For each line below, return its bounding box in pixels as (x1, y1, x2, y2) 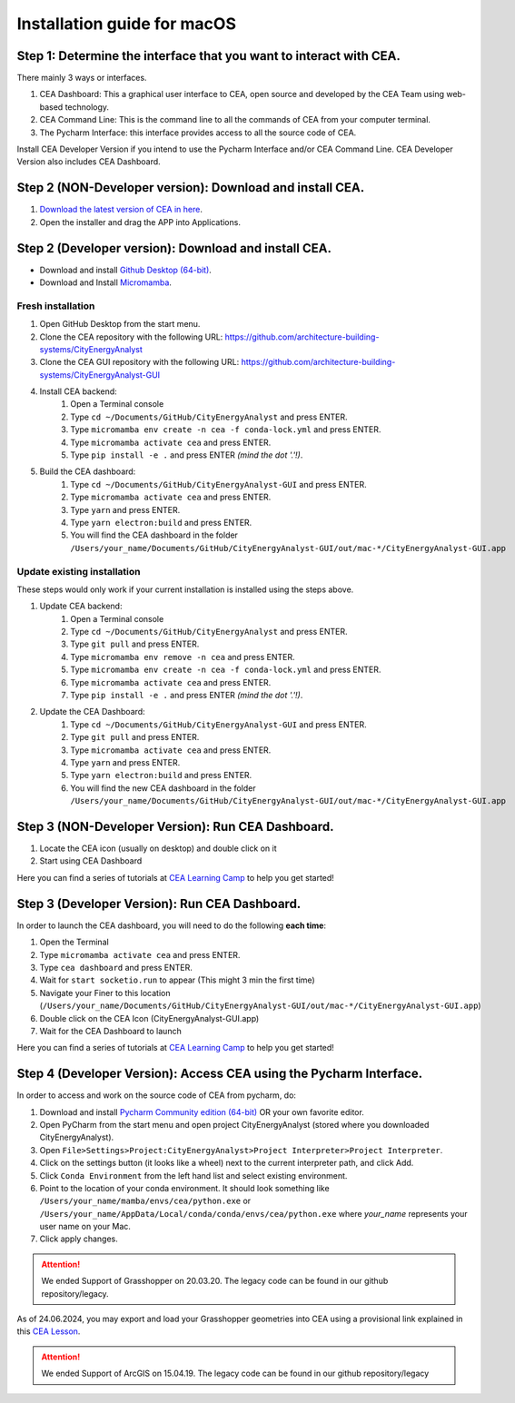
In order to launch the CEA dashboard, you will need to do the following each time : (16, 920, 327, 931)
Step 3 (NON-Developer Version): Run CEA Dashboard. (16, 818, 334, 835)
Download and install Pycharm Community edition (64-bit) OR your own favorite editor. (39, 1106, 365, 1117)
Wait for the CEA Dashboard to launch (39, 1025, 182, 1036)
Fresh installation (16, 300, 95, 312)
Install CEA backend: (39, 386, 117, 397)
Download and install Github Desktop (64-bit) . (39, 264, 213, 275)
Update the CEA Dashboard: (39, 706, 145, 717)
